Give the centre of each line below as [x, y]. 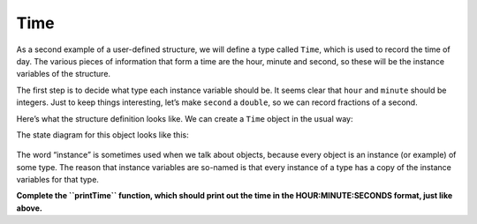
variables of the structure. [63, 74]
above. [30, 208]
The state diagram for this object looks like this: [102, 134]
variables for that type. [57, 180]
